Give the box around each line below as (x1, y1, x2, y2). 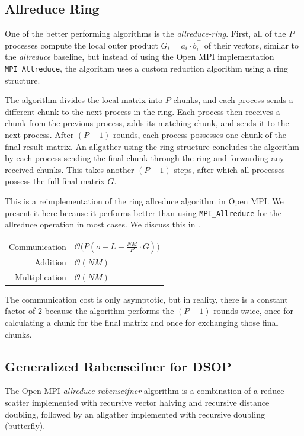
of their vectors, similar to (204, 39, 299, 51)
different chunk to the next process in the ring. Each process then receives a (5, 105, 280, 117)
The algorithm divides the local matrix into (5, 94, 163, 106)
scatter (5, 396, 30, 408)
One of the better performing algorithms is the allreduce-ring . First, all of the (5, 27, 286, 40)
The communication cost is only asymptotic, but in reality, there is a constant (5, 293, 288, 305)
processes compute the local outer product (5, 39, 158, 51)
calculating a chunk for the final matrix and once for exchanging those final (5, 316, 279, 328)
